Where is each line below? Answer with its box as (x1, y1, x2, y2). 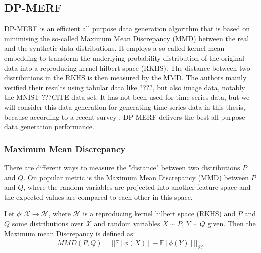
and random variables (94, 218, 160, 228)
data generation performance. (4, 121, 94, 132)
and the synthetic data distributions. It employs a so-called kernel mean (4, 43, 225, 53)
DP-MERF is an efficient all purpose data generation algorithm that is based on (4, 23, 250, 34)
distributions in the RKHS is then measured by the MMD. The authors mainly (4, 72, 247, 83)
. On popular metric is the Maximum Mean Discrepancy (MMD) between (23, 172, 249, 182)
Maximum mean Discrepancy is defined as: (4, 228, 135, 238)
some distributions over (12, 218, 83, 228)
